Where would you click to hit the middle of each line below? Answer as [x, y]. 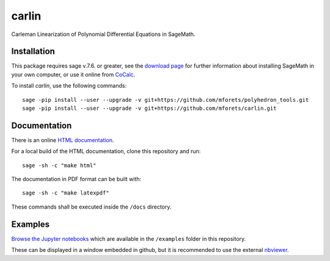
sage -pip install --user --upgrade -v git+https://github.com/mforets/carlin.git [149, 109]
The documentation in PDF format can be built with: [76, 179]
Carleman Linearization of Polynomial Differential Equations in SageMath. [103, 34]
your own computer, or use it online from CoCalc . [73, 74]
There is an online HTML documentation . [63, 140]
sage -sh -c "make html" [59, 165]
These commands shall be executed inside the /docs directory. [91, 207]
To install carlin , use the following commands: [69, 86]
